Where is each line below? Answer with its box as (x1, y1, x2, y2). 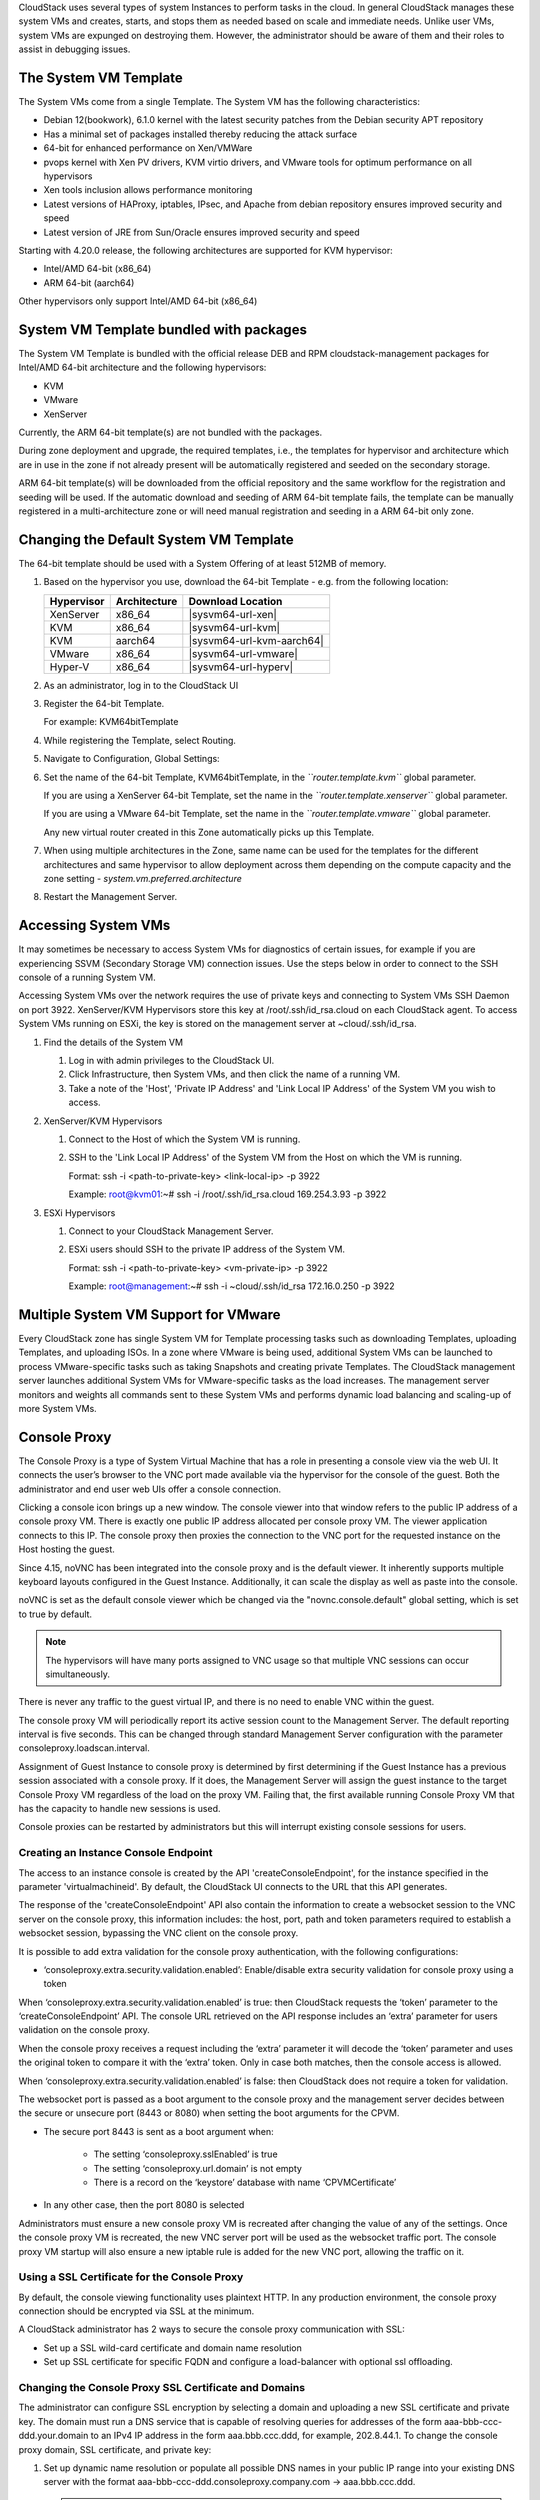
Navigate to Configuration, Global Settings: (43, 753, 220, 765)
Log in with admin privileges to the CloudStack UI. (68, 1054, 275, 1066)
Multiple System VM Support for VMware (18, 1306, 281, 1323)
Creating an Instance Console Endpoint (18, 1846, 214, 1860)
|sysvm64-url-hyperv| (188, 660, 294, 674)
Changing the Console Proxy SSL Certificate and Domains (18, 2381, 305, 2395)
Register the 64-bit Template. (43, 698, 165, 710)
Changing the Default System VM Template (18, 531, 294, 548)
